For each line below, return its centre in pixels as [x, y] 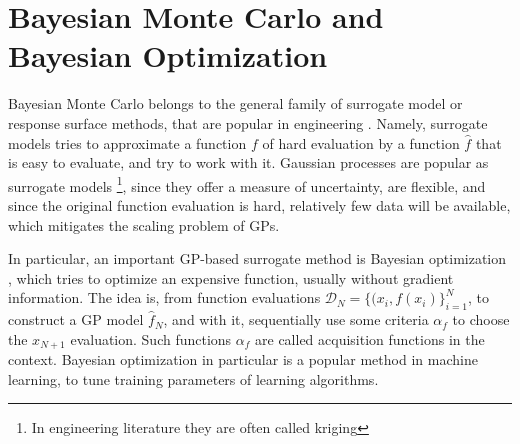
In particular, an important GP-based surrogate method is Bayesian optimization [257, 258]
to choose [481, 319]
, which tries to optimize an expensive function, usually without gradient [231, 277]
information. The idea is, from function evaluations [164, 297]
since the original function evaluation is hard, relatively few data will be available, [259, 204]
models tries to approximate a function [127, 142]
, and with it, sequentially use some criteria [296, 319]
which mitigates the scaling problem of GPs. [144, 224]
